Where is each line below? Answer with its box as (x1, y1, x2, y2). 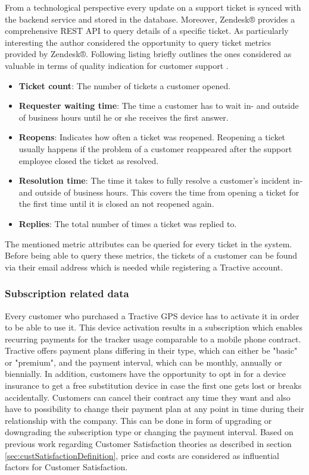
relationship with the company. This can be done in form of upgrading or (5, 414, 272, 426)
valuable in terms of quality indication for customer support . (5, 59, 229, 71)
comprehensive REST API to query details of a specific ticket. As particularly (5, 24, 289, 37)
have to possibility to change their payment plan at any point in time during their (5, 402, 304, 415)
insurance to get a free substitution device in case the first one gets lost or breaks (5, 379, 302, 392)
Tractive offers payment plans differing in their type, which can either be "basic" (5, 344, 298, 357)
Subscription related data (5, 286, 129, 301)
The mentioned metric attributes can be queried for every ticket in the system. (5, 237, 292, 250)
